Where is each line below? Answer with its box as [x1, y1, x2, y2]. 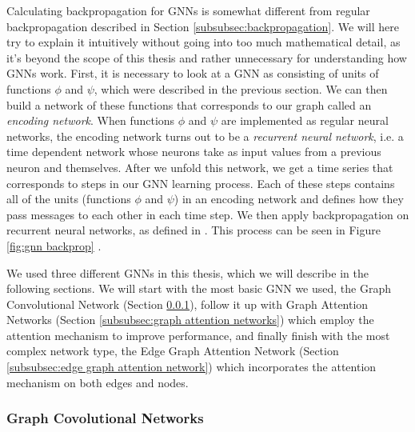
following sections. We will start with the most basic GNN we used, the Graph [6, 280, 391, 297]
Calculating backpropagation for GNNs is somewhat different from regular [6, 2, 370, 18]
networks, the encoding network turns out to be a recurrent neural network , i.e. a [6, 127, 404, 144]
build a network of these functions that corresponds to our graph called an [6, 96, 372, 113]
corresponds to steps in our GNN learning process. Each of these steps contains [6, 174, 395, 191]
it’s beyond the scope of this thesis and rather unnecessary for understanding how [6, 49, 407, 66]
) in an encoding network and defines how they [174, 190, 404, 207]
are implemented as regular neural [221, 112, 389, 129]
